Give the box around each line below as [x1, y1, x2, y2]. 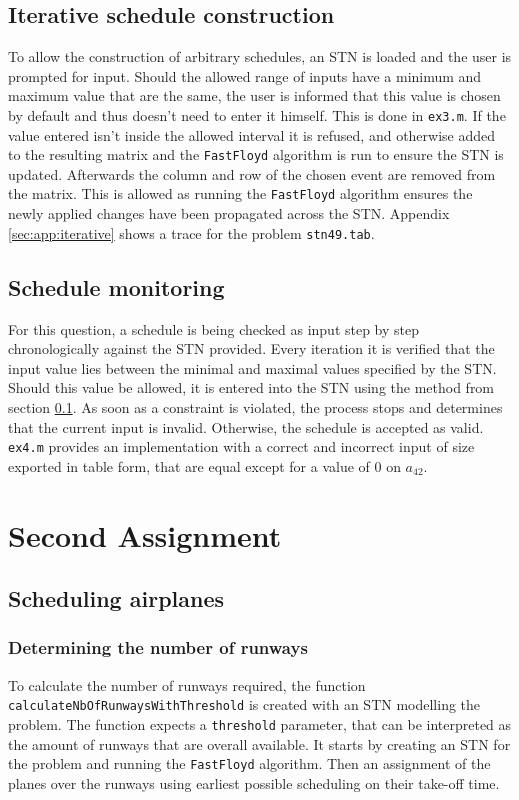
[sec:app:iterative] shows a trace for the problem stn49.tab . [8, 222, 375, 243]
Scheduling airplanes [8, 583, 225, 614]
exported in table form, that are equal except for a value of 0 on [8, 455, 401, 476]
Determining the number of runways [8, 635, 308, 660]
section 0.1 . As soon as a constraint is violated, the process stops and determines [8, 396, 503, 417]
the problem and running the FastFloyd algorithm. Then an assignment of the [8, 753, 491, 774]
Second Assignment [8, 514, 282, 555]
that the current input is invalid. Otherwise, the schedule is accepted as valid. [8, 416, 484, 437]
